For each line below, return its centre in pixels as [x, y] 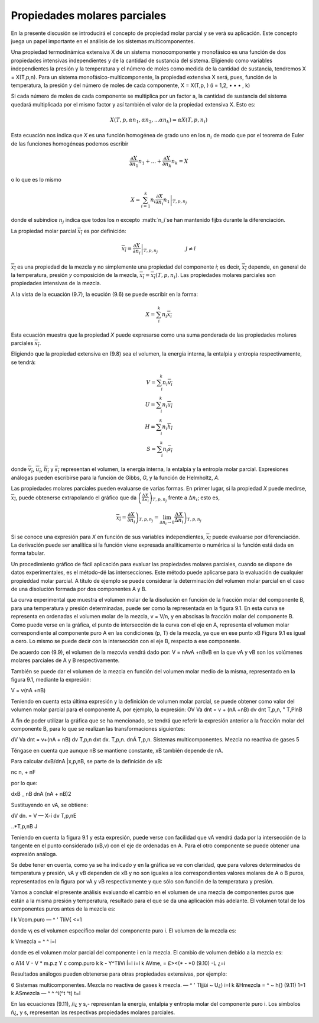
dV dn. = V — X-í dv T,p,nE [44, 816]
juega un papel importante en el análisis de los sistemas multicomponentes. [103, 41]
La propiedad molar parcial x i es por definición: [69, 232]
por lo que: [24, 783]
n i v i [168, 383]
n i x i [167, 315]
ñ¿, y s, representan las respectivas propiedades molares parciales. [93, 1012]
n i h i [167, 427]
